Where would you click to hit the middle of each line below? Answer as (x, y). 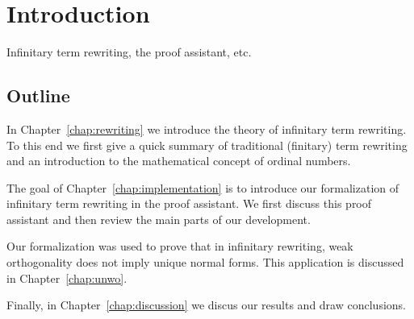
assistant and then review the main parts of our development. (159, 219)
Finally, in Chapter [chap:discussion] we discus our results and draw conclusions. (206, 305)
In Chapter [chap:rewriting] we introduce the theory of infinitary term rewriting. (207, 128)
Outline (38, 95)
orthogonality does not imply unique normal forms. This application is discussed (205, 262)
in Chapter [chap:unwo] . (67, 278)
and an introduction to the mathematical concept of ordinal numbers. (179, 161)
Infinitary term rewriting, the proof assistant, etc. (129, 52)
